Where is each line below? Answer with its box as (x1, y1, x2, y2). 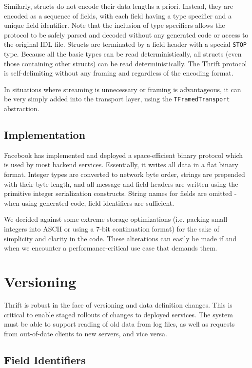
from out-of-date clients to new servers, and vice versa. (4, 328, 167, 338)
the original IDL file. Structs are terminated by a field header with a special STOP (4, 39, 247, 49)
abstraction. (4, 103, 39, 114)
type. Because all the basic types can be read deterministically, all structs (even (4, 49, 242, 59)
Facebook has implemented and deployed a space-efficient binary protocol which (4, 150, 243, 160)
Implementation (4, 127, 86, 142)
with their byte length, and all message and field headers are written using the (4, 178, 238, 189)
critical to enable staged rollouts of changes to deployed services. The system (4, 309, 233, 319)
